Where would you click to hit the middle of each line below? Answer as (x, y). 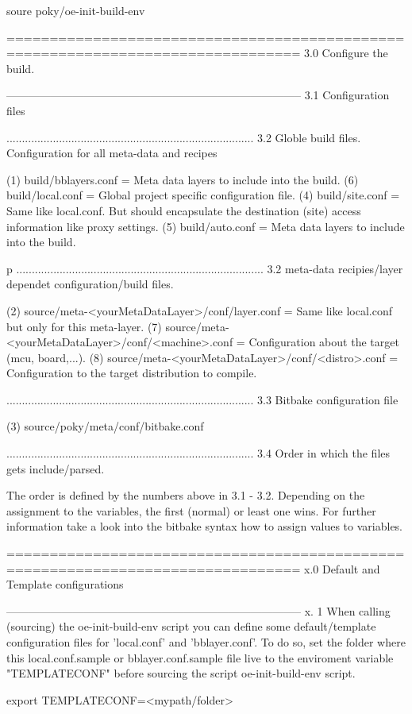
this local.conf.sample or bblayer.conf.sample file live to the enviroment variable (200, 657)
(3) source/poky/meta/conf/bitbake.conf (105, 426)
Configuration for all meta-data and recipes (112, 153)
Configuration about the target (324, 342)
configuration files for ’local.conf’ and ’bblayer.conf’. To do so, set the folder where (206, 642)
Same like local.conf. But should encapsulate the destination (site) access (184, 210)
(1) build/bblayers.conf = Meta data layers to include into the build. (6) (183, 179)
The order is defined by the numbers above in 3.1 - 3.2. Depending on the (186, 495)
